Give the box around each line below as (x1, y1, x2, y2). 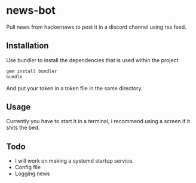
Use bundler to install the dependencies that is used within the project (6, 56, 179, 63)
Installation (6, 41, 49, 51)
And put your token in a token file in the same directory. (6, 84, 143, 91)
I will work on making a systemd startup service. (14, 157, 134, 164)
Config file (14, 164, 41, 171)
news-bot (6, 4, 56, 17)
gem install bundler (6, 68, 58, 74)
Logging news (14, 170, 50, 177)
